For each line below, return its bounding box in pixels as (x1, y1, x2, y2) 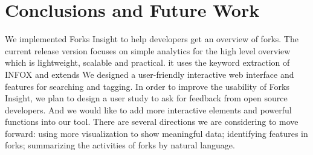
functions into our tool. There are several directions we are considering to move (5, 115, 298, 128)
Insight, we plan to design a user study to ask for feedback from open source (5, 92, 288, 104)
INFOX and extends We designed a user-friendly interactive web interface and (5, 68, 294, 80)
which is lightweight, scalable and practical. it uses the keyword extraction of (5, 56, 290, 69)
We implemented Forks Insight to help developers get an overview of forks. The (5, 33, 298, 45)
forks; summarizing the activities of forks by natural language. (5, 139, 235, 151)
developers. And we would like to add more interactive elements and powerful (5, 103, 292, 116)
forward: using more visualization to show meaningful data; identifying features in (5, 127, 308, 139)
